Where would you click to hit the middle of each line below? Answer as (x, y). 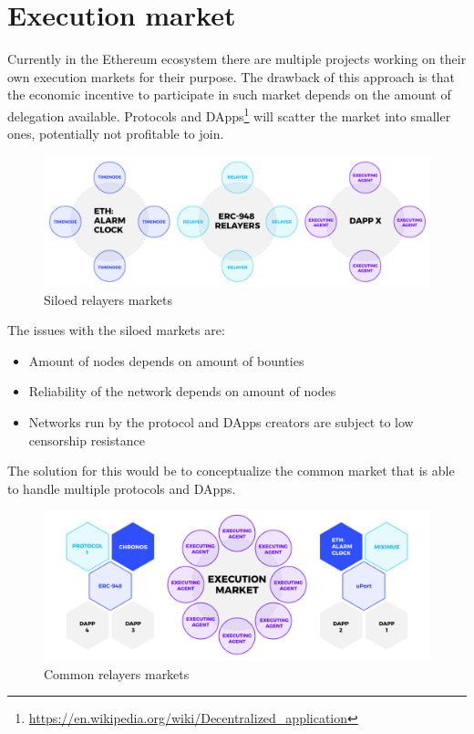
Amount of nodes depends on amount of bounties (166, 360)
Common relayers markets (117, 673)
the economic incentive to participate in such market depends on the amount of (229, 94)
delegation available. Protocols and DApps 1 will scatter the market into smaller (229, 114)
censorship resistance (87, 440)
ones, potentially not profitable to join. (116, 134)
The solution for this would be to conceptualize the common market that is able (231, 471)
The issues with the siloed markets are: (116, 330)
